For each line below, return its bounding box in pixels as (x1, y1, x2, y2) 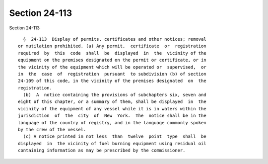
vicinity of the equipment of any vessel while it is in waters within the (18, 106, 206, 111)
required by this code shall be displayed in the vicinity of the (18, 50, 206, 56)
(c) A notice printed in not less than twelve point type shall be (23, 134, 206, 139)
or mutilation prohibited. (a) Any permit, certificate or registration (18, 43, 206, 49)
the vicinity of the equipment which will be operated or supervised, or (18, 64, 206, 70)
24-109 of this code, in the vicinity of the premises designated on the (18, 78, 206, 84)
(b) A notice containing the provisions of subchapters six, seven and (23, 92, 206, 98)
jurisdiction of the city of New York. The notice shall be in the (18, 113, 206, 119)
